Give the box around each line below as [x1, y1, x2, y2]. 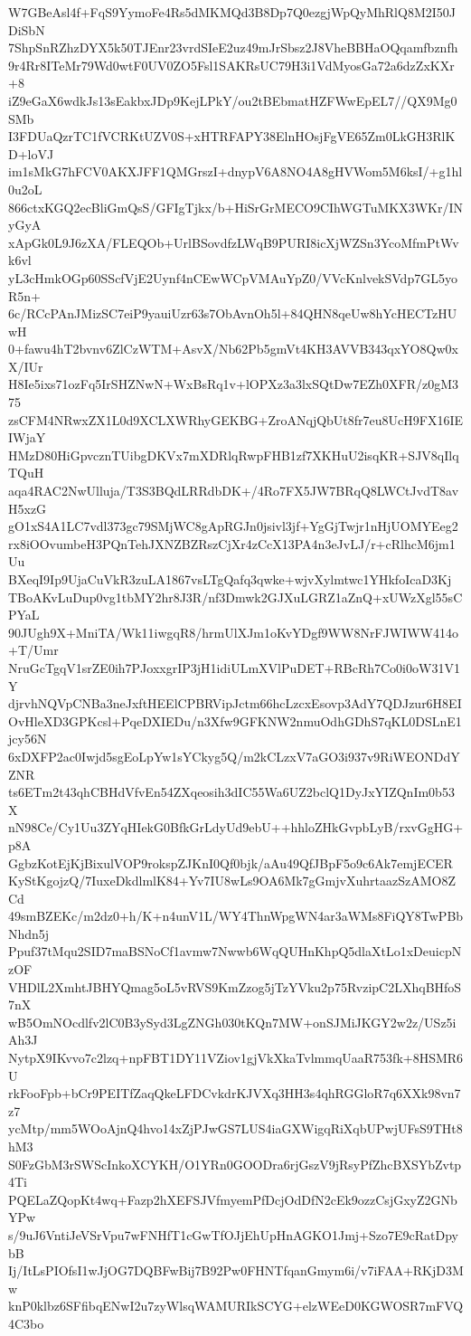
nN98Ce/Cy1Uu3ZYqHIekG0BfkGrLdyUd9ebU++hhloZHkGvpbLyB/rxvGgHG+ [8, 818, 464, 837]
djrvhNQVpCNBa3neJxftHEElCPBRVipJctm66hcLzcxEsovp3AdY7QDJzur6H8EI [8, 694, 462, 713]
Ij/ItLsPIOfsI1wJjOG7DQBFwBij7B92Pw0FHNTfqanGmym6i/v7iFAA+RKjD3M [8, 1261, 464, 1280]
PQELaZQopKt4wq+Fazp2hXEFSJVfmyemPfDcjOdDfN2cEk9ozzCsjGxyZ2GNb [8, 1189, 457, 1208]
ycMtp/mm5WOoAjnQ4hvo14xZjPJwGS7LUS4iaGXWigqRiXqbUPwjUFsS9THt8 [8, 1119, 463, 1138]
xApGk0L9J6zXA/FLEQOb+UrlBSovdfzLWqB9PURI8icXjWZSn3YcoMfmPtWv [8, 232, 459, 251]
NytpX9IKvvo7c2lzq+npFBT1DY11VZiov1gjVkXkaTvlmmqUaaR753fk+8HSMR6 [8, 1048, 464, 1067]
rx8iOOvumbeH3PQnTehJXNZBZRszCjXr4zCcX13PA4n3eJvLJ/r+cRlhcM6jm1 [8, 534, 456, 553]
